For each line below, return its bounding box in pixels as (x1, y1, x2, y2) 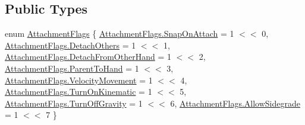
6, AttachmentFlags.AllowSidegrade (170, 97, 300, 109)
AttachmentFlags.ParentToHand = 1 (5, 62, 139, 74)
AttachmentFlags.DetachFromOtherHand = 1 (5, 50, 171, 63)
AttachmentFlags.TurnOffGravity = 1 (5, 97, 143, 109)
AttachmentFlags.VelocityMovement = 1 (5, 73, 153, 86)
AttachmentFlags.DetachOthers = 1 (5, 39, 136, 51)
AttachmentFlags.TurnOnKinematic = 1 (5, 85, 152, 98)
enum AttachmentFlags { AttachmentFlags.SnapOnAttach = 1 (5, 27, 234, 40)
